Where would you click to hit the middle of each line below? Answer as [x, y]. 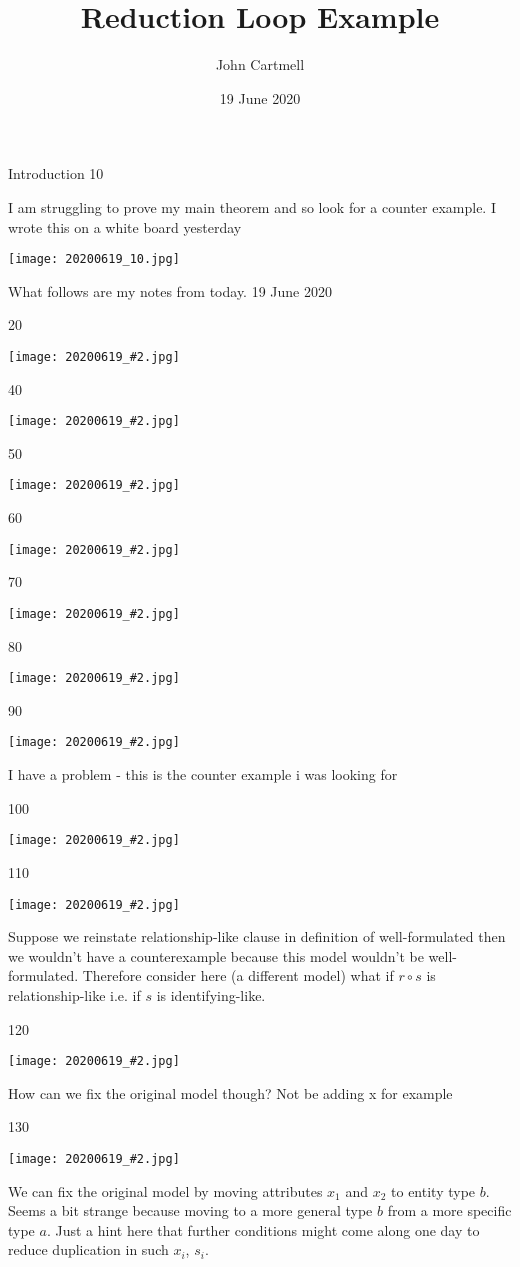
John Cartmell [260, 64]
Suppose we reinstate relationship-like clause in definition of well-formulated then [257, 936]
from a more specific [449, 1210]
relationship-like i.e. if [74, 994]
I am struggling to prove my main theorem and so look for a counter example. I [252, 206]
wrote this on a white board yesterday [125, 226]
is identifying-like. [211, 994]
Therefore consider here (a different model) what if [238, 975]
